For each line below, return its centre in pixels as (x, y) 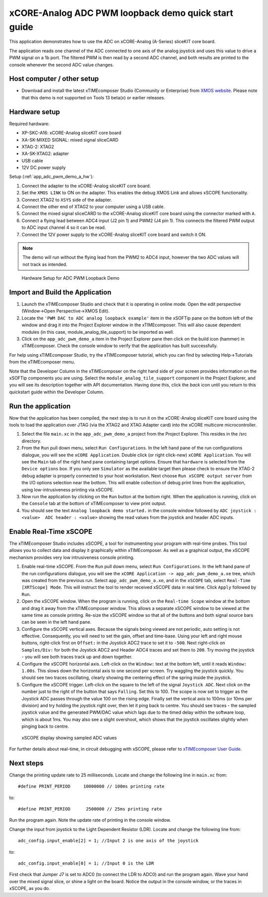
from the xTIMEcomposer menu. (42, 362)
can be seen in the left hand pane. (57, 622)
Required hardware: (29, 124)
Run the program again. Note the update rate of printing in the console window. (90, 820)
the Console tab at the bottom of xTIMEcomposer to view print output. (94, 504)
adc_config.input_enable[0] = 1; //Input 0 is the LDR (86, 863)
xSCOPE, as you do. (30, 889)
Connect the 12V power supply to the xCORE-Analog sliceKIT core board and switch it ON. (114, 234)
